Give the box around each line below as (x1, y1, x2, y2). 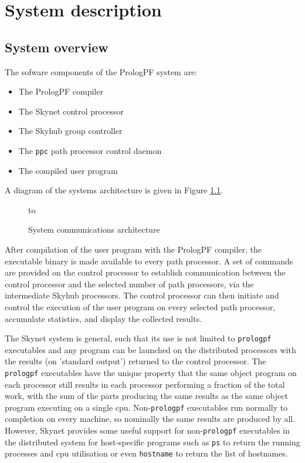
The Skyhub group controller (18, 125, 123, 137)
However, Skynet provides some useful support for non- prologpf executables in (5, 424, 290, 437)
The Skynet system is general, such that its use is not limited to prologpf (5, 332, 272, 344)
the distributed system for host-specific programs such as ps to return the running (5, 435, 300, 448)
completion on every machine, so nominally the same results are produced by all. (5, 412, 296, 425)
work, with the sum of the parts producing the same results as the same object (5, 390, 288, 402)
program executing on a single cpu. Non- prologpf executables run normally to (5, 401, 288, 413)
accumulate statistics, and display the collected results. (5, 312, 202, 324)
